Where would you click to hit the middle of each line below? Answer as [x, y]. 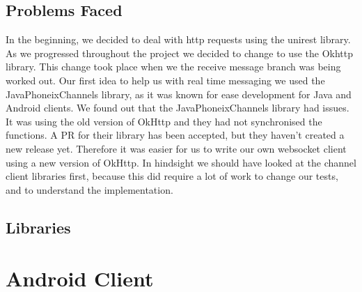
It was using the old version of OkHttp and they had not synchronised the [164, 121]
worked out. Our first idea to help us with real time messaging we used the [165, 80]
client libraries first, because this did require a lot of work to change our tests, [172, 176]
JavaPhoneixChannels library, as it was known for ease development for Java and [179, 94]
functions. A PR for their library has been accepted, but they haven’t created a [175, 135]
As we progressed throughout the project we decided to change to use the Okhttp [179, 53]
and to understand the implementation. [89, 189]
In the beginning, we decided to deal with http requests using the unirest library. [178, 39]
